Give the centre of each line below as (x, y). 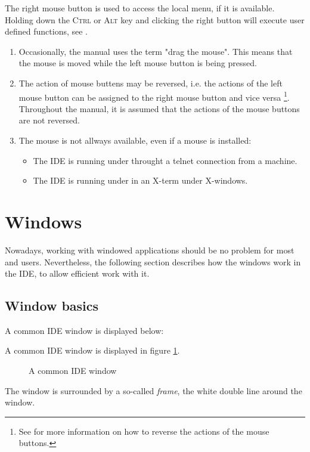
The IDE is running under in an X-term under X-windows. (140, 180)
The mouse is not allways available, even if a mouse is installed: (135, 140)
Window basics (52, 306)
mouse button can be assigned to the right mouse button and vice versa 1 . (154, 96)
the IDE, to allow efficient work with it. (77, 273)
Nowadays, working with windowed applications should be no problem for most (150, 250)
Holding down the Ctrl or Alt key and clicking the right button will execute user (155, 19)
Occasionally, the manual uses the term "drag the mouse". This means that (156, 51)
